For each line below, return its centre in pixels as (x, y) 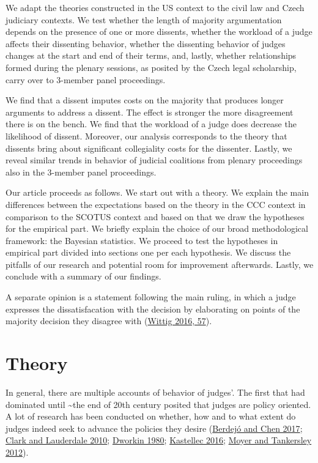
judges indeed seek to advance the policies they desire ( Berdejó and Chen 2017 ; (154, 428)
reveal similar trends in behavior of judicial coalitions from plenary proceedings (154, 160)
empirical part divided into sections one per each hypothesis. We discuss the (148, 252)
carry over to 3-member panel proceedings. (86, 79)
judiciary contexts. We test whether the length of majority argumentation (144, 19)
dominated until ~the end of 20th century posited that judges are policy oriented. (158, 404)
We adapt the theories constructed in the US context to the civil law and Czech (155, 7)
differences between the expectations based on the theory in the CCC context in (156, 204)
